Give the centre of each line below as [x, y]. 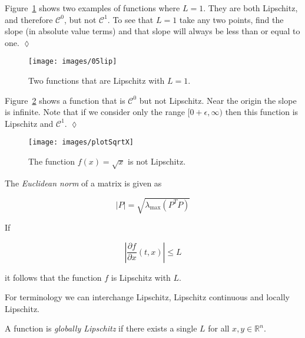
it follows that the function [53, 277]
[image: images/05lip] [73, 62]
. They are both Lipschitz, [251, 8]
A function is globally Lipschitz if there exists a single [101, 328]
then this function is [262, 112]
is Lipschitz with [141, 277]
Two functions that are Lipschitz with [97, 81]
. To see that [130, 19]
